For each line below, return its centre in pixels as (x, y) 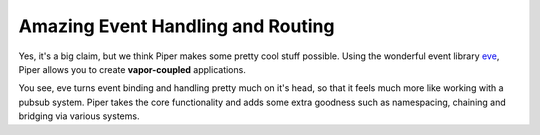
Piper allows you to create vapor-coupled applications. (132, 69)
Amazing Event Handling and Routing (176, 26)
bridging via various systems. (79, 116)
